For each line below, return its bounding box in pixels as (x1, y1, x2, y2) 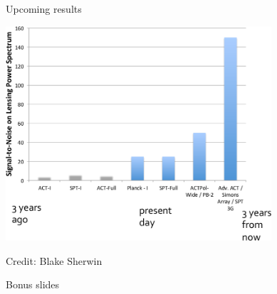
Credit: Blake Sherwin (6, 253, 103, 268)
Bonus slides (6, 277, 60, 292)
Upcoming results (6, 1, 82, 16)
